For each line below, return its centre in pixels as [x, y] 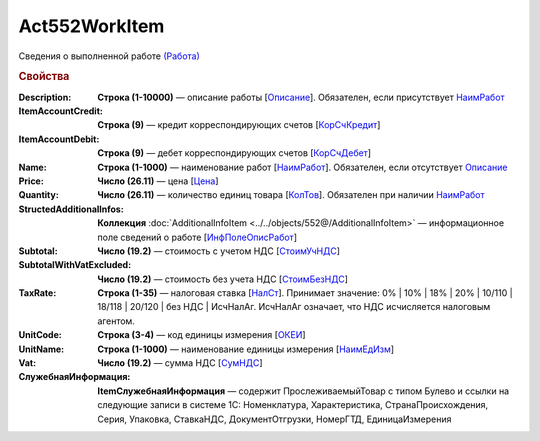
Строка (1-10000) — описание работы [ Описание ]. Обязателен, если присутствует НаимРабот [301, 97]
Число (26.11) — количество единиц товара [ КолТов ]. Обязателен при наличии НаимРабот [291, 195]
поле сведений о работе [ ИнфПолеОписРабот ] [197, 237]
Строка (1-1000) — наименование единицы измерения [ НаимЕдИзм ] [246, 349]
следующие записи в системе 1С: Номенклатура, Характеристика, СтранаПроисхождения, [293, 405]
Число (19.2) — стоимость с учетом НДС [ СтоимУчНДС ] [218, 251]
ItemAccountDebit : [59, 139]
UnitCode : [40, 335]
